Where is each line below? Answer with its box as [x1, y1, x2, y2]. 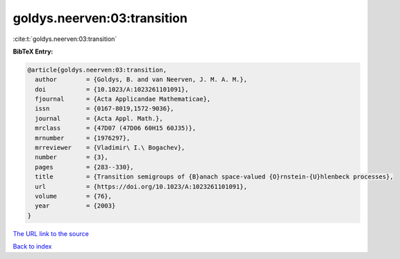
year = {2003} [35, 202, 116, 210]
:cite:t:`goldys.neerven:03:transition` [12, 35, 117, 43]
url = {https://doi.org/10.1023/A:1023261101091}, [35, 183, 248, 190]
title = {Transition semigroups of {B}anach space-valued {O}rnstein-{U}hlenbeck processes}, [35, 173, 394, 181]
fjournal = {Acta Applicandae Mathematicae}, [35, 95, 211, 103]
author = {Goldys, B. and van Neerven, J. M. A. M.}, [35, 76, 248, 83]
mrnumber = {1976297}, [35, 134, 131, 142]
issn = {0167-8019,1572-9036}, [35, 105, 174, 112]
